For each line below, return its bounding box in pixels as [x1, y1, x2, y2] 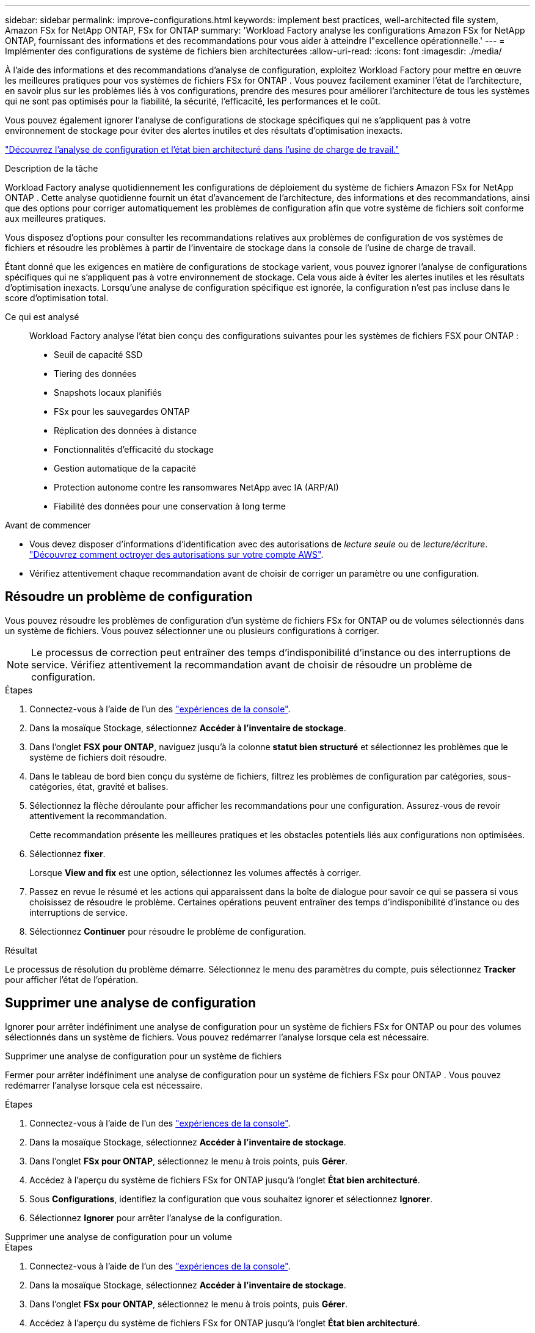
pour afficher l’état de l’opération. [5, 974, 139, 985]
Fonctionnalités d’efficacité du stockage [54, 444, 214, 455]
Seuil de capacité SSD [54, 349, 143, 360]
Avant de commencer [5, 520, 91, 530]
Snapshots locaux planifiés [54, 387, 162, 398]
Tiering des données [54, 368, 137, 379]
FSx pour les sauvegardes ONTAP [54, 406, 190, 417]
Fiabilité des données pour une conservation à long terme [54, 501, 286, 511]
